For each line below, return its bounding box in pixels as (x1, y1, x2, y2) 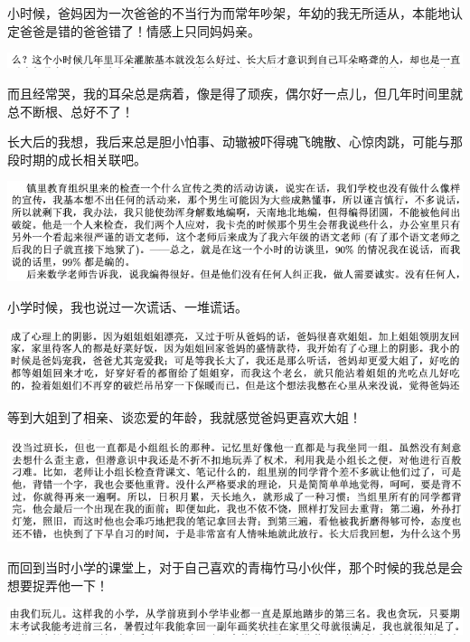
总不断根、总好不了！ (7, 101, 134, 120)
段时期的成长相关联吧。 (7, 149, 146, 168)
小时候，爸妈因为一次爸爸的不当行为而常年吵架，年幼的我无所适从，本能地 (7, 4, 450, 22)
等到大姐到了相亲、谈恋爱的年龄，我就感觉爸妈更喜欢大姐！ (7, 408, 362, 427)
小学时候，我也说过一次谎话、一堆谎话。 (7, 297, 248, 316)
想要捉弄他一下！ (7, 575, 108, 594)
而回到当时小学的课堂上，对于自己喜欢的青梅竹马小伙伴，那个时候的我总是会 (7, 558, 463, 577)
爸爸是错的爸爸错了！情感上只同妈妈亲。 (19, 21, 260, 40)
